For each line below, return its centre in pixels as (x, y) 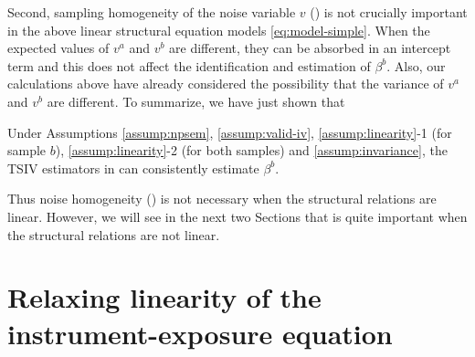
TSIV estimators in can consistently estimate (133, 168)
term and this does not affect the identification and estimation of (189, 65)
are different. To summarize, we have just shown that (196, 101)
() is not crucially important (389, 12)
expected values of (58, 48)
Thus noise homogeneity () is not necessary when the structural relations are (222, 199)
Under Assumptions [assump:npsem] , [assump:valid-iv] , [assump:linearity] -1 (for (230, 132)
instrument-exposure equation (200, 333)
